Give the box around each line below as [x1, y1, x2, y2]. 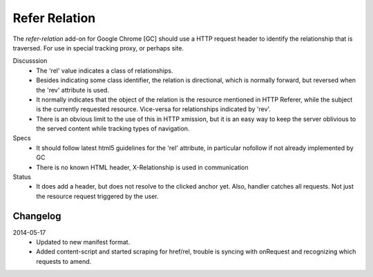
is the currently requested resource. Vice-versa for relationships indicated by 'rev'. [36, 105, 271, 113]
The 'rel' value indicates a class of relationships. [36, 66, 173, 75]
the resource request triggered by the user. [36, 192, 159, 200]
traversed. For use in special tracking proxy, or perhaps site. [12, 44, 184, 52]
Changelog [12, 210, 61, 222]
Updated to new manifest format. [36, 238, 131, 247]
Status [12, 173, 31, 181]
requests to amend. [36, 257, 92, 265]
